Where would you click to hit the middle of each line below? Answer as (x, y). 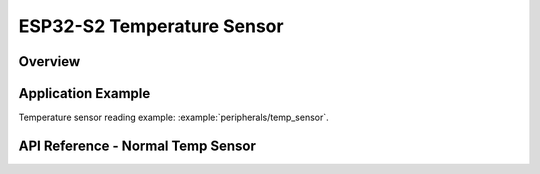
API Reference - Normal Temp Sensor (137, 145)
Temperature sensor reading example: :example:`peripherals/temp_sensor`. (173, 117)
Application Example (84, 93)
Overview (49, 61)
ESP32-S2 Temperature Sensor (151, 26)
